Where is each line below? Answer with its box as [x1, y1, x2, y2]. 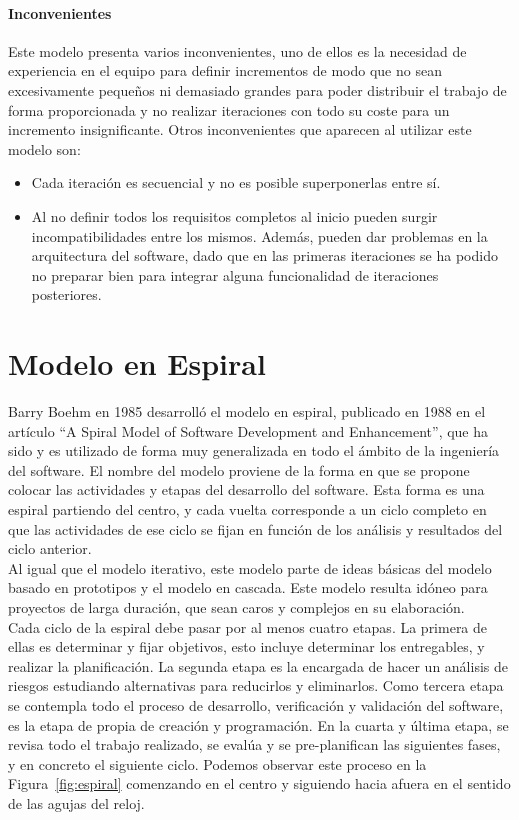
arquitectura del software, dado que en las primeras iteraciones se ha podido [31, 245, 498, 266]
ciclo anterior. [8, 538, 92, 559]
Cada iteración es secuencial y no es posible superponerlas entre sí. [31, 172, 441, 193]
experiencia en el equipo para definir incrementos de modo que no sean [8, 60, 442, 81]
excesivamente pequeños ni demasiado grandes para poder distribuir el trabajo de [8, 79, 507, 100]
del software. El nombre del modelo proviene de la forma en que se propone [8, 459, 470, 480]
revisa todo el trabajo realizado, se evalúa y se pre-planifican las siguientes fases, [8, 734, 501, 755]
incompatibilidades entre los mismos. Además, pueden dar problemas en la [31, 225, 488, 246]
